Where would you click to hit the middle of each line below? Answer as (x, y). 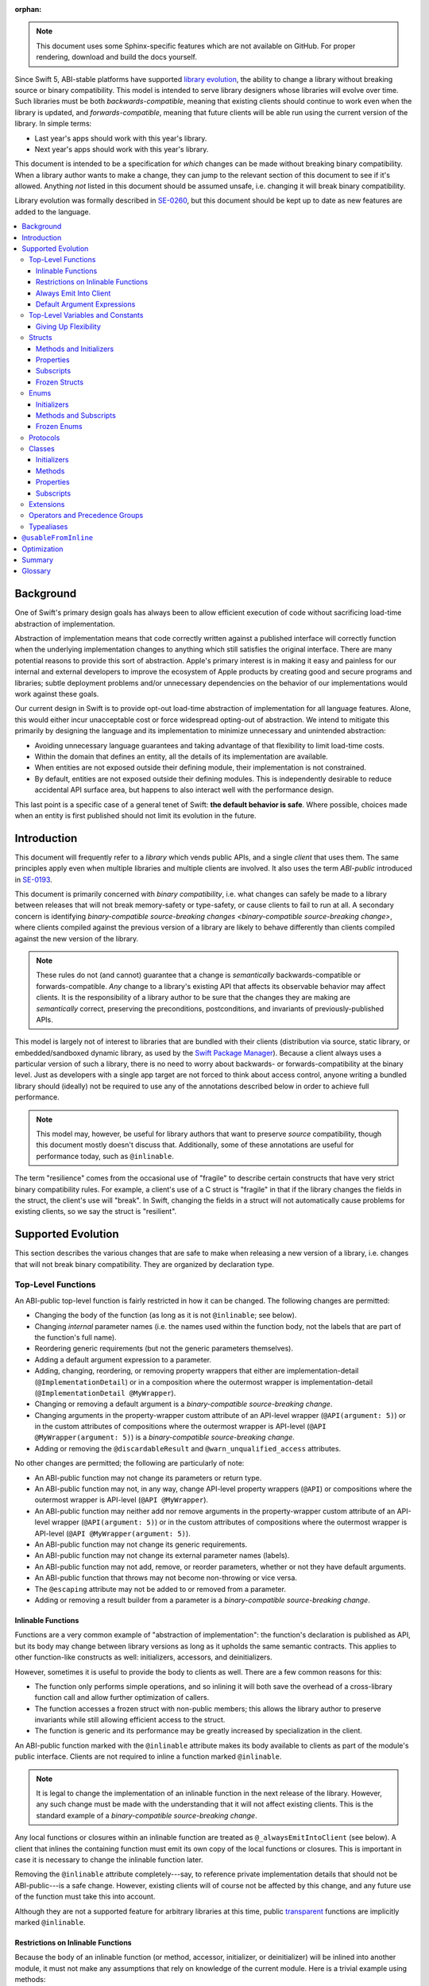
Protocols (44, 438)
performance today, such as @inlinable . (105, 1156)
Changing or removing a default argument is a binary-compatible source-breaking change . (184, 1404)
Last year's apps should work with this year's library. (121, 138)
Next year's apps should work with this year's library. (122, 149)
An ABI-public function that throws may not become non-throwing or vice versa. (166, 1578)
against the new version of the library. (77, 938)
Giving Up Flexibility (68, 326)
